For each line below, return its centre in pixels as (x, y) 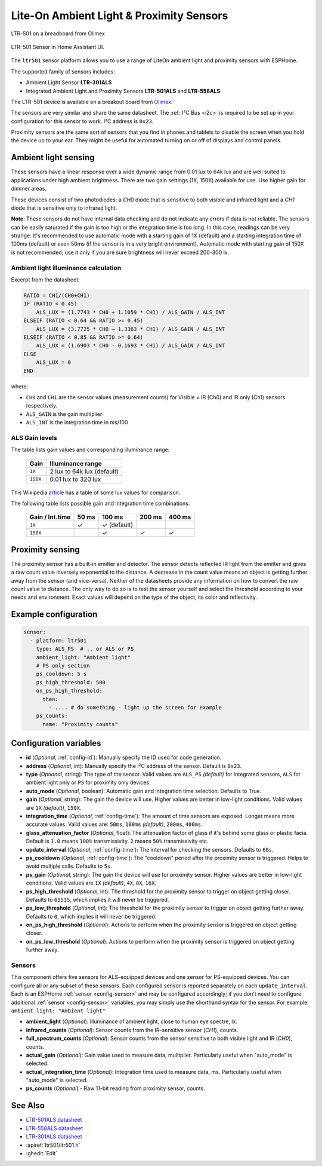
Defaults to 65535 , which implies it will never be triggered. (97, 899)
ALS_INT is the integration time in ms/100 (77, 423)
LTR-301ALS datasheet (54, 1137)
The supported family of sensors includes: (63, 71)
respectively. (42, 406)
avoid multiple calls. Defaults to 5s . (69, 866)
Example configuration (54, 615)
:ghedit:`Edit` (42, 1153)
